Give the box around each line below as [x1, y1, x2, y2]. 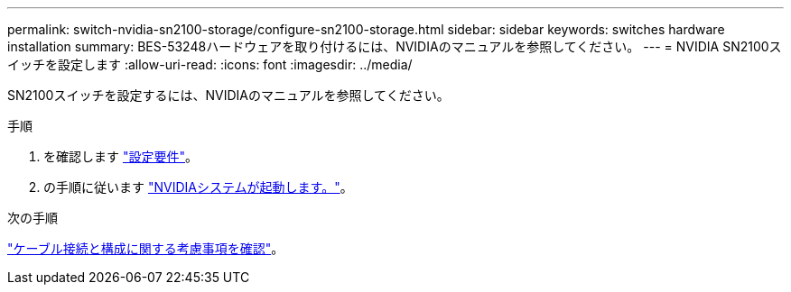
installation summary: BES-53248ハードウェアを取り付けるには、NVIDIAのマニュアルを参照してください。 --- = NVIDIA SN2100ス [7, 39, 782, 54]
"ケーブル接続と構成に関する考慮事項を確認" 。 [7, 241, 284, 256]
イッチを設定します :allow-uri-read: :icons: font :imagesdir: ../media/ [7, 57, 413, 72]
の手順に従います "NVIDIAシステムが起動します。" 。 [43, 179, 353, 195]
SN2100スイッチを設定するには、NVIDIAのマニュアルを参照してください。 [7, 87, 450, 103]
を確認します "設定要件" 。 [43, 149, 198, 164]
